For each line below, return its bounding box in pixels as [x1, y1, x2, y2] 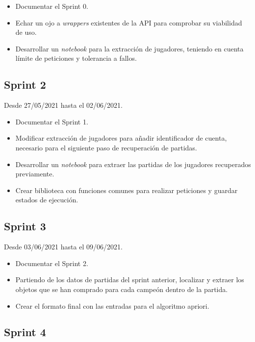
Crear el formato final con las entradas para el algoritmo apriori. [15, 300, 209, 311]
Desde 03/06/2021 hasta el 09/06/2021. [4, 242, 123, 252]
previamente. [15, 169, 54, 179]
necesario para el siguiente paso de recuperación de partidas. [15, 142, 197, 152]
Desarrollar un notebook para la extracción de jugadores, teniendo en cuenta [15, 43, 244, 53]
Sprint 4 [4, 324, 46, 340]
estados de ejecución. [15, 195, 78, 205]
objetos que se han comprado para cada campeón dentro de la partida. [15, 284, 228, 294]
